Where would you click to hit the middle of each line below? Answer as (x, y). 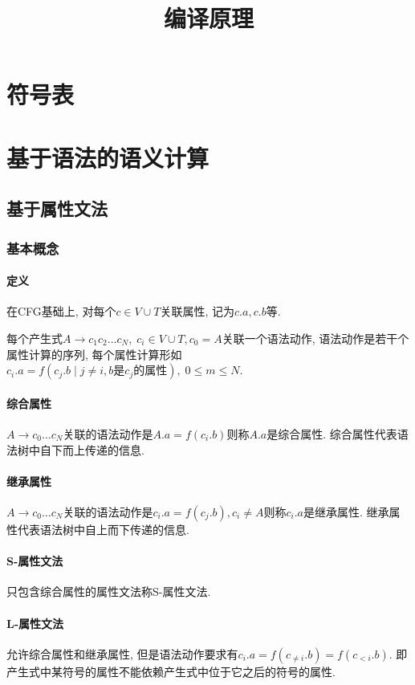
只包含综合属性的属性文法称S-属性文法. (109, 591)
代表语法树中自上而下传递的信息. (103, 529)
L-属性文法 (35, 623)
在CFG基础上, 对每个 (61, 311)
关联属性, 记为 (197, 311)
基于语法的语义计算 (108, 157)
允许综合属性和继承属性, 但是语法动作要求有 (122, 653)
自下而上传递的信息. (92, 449)
